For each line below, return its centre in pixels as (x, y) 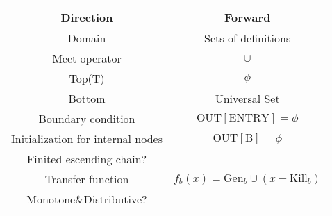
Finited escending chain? (87, 159)
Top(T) (87, 78)
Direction (87, 17)
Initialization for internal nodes (87, 139)
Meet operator (87, 58)
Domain (87, 38)
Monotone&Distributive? (87, 199)
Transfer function (87, 179)
